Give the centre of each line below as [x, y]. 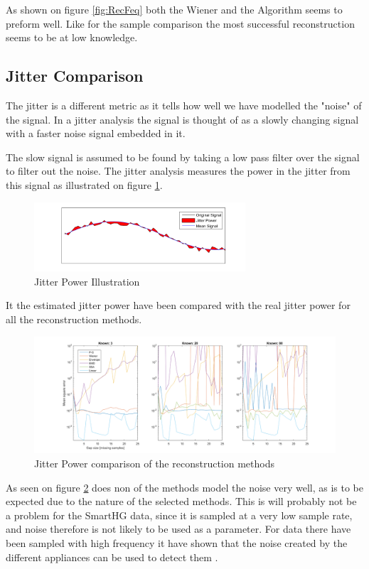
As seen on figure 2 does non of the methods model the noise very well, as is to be [184, 487]
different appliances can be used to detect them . [112, 557]
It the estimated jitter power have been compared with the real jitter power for [178, 305]
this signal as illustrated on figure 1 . [84, 184]
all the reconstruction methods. [74, 319]
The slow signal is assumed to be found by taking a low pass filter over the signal [183, 157]
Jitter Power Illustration [87, 281]
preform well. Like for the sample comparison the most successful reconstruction [180, 23]
